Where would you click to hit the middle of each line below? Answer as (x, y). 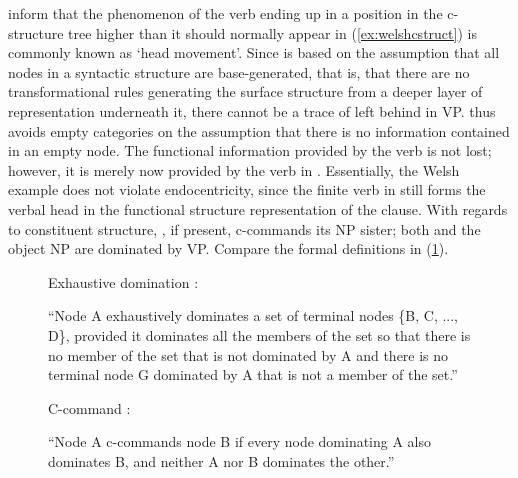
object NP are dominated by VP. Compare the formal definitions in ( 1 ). (228, 248)
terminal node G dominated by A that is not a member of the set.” (253, 374)
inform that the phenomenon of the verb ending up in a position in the (225, 13)
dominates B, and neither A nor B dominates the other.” (221, 460)
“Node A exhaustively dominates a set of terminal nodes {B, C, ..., (253, 315)
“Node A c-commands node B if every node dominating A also (240, 441)
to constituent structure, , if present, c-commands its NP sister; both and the (244, 228)
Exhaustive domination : (123, 281)
